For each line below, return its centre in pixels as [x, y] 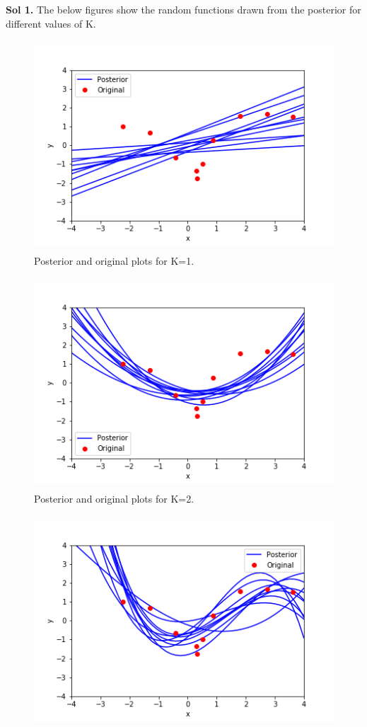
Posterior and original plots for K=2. [114, 499]
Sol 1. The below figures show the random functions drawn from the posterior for [183, 9]
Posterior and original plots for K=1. [114, 261]
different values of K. [51, 23]
